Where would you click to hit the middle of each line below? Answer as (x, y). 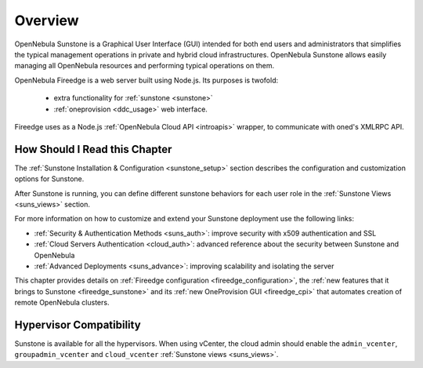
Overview (47, 20)
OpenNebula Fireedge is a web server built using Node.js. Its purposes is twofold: (146, 80)
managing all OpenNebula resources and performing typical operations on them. (144, 66)
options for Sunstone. (49, 179)
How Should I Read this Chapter (93, 149)
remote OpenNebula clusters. (62, 303)
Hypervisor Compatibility (78, 324)
